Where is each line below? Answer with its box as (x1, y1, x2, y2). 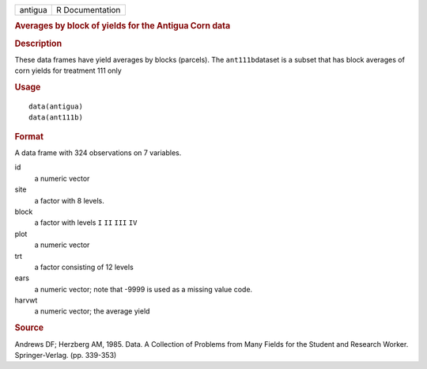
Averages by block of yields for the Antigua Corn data (14, 21, 231, 32)
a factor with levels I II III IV (34, 218, 138, 227)
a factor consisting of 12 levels (34, 262, 134, 272)
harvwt (14, 295, 38, 305)
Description (14, 38, 62, 49)
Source (14, 322, 44, 333)
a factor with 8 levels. (34, 196, 104, 205)
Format (14, 131, 43, 142)
